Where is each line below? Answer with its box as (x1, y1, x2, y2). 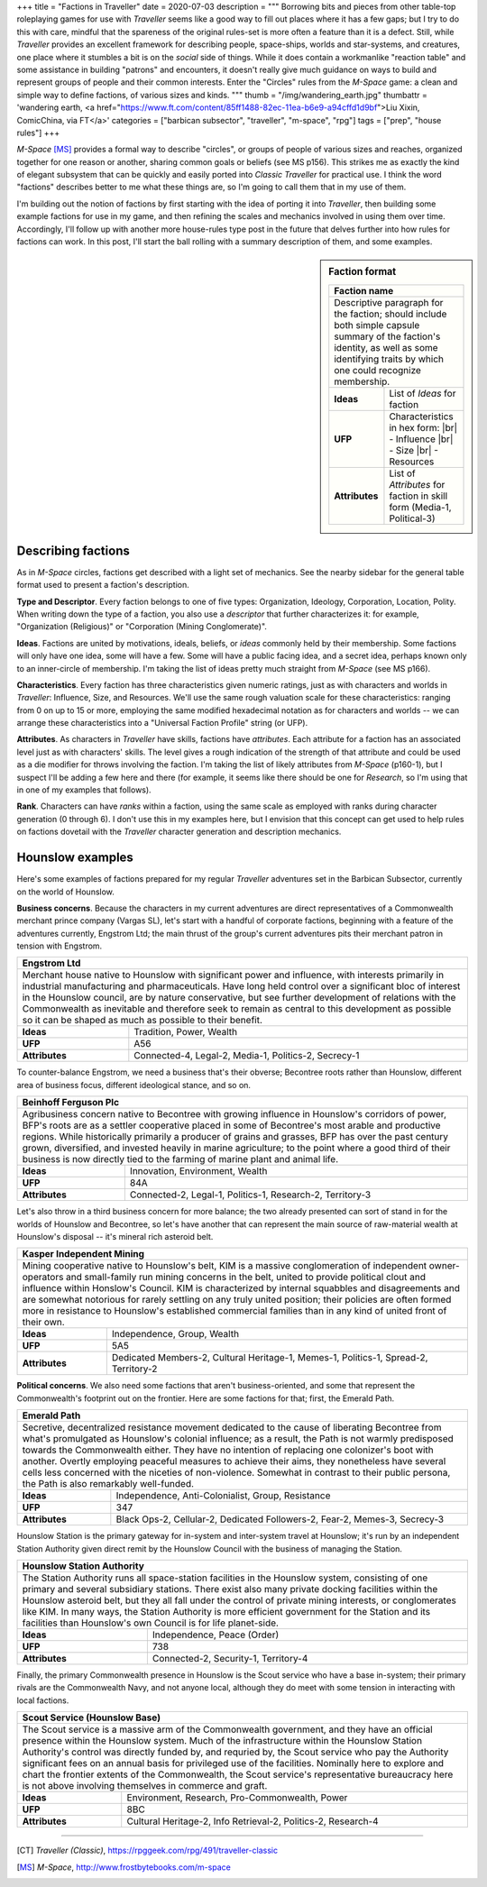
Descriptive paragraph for (334, 296, 444, 308)
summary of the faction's (334, 330, 441, 343)
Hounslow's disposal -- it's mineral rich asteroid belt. (16, 1232, 214, 1242)
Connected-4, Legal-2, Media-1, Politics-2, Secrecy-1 (133, 1049, 360, 1062)
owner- (428, 1260, 460, 1272)
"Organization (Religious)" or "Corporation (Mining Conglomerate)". (16, 621, 268, 632)
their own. (22, 1316, 65, 1329)
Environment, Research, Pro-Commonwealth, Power (126, 1791, 348, 1804)
